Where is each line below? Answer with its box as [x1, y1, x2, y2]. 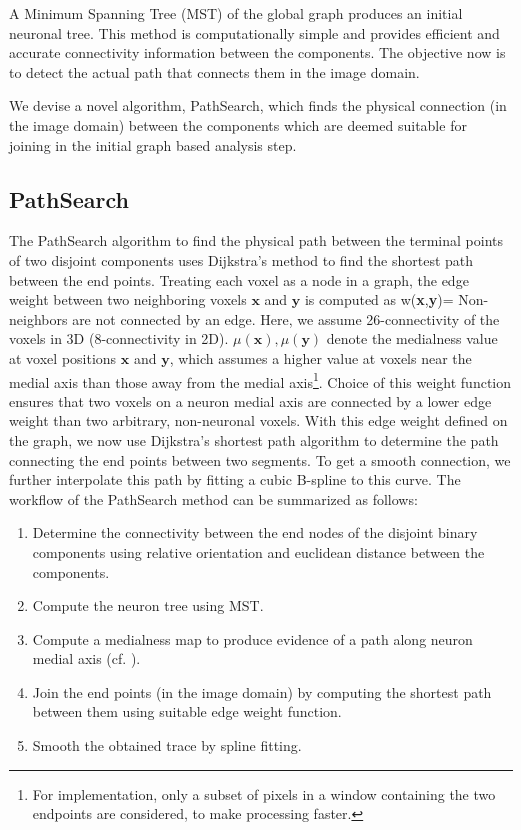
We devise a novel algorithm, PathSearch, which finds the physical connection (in [9, 95, 507, 116]
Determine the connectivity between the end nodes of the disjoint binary [32, 522, 478, 543]
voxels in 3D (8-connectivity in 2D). [9, 328, 229, 349]
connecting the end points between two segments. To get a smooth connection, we [9, 449, 511, 470]
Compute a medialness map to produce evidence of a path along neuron [32, 628, 473, 649]
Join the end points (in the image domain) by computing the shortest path [32, 681, 492, 702]
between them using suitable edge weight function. [32, 701, 342, 722]
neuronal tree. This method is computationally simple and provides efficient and [9, 22, 500, 43]
